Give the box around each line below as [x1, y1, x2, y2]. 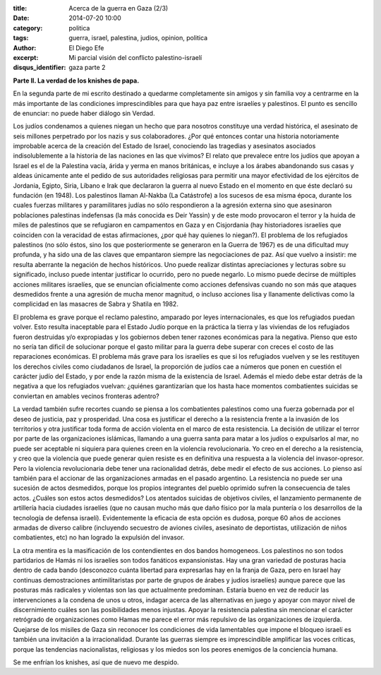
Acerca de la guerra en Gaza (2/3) [68, 4, 169, 12]
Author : [13, 43, 37, 52]
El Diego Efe [68, 43, 104, 52]
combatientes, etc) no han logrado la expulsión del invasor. [13, 533, 185, 542]
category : [13, 23, 43, 32]
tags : [13, 34, 29, 42]
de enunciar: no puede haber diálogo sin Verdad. [13, 109, 155, 117]
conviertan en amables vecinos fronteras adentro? [13, 392, 160, 400]
